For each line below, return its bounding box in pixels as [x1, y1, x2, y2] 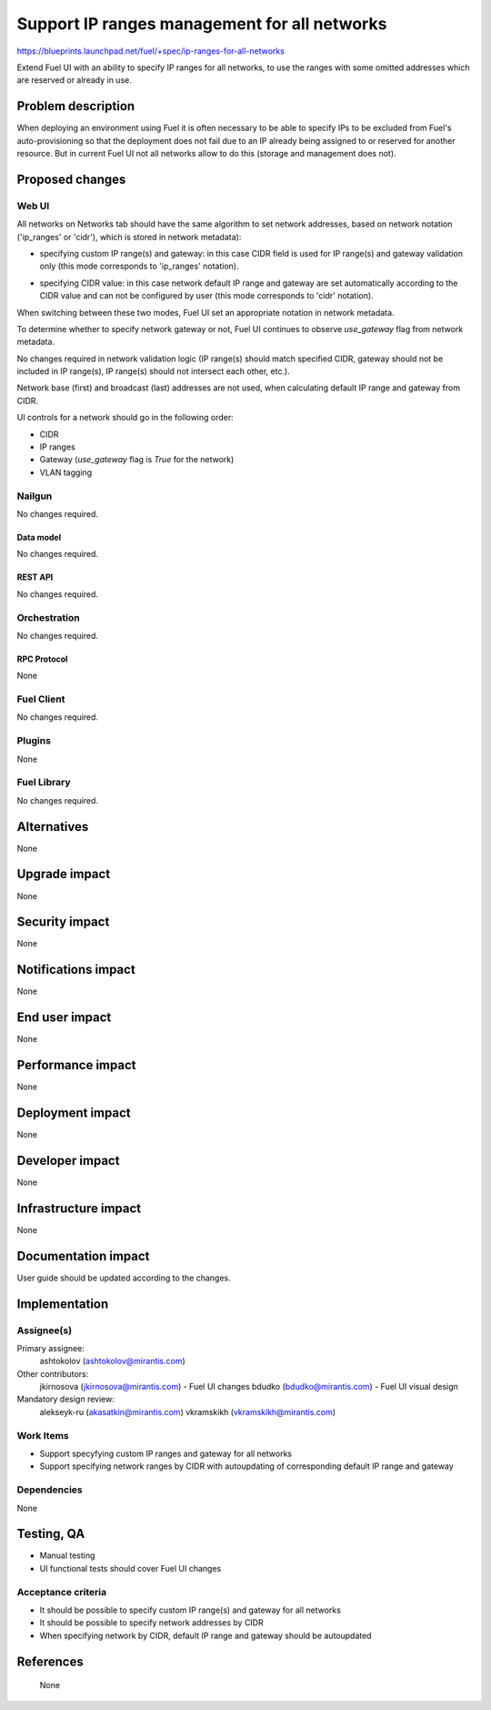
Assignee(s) [16, 1324, 73, 1337]
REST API [16, 572, 54, 582]
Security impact [16, 915, 110, 930]
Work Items [16, 1429, 69, 1442]
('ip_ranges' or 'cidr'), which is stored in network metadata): [16, 231, 242, 242]
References [16, 1654, 84, 1669]
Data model [16, 531, 62, 542]
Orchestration [16, 611, 81, 623]
